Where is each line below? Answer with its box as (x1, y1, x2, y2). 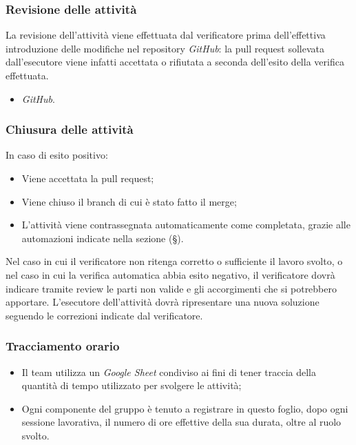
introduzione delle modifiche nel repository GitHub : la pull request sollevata (6, 41, 325, 55)
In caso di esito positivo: (6, 148, 108, 162)
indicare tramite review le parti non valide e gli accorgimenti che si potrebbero (6, 281, 337, 295)
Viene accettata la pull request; (21, 171, 154, 185)
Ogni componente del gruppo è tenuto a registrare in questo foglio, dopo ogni (21, 401, 348, 415)
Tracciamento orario (6, 337, 120, 355)
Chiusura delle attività (6, 121, 134, 138)
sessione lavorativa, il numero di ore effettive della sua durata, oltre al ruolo (21, 415, 342, 429)
